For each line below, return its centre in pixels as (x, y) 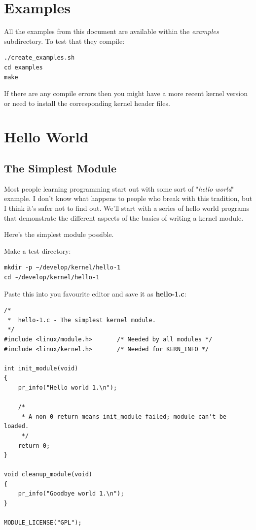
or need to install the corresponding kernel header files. (87, 103)
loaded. (17, 426)
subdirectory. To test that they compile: (64, 41)
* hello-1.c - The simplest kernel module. (82, 320)
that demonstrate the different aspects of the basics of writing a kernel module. (124, 217)
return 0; (34, 446)
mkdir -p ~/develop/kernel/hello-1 (62, 268)
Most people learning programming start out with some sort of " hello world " (119, 188)
